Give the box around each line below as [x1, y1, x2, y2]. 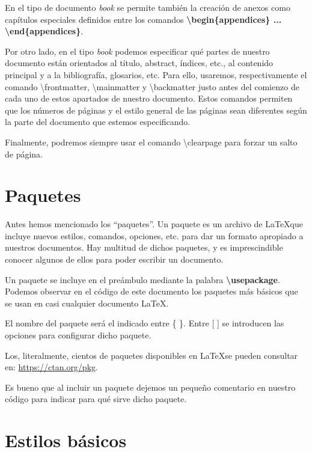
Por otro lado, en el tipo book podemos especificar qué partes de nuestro [5, 44, 270, 57]
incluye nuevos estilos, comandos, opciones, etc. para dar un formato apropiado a [5, 229, 304, 242]
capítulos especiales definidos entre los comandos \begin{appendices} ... [5, 13, 282, 25]
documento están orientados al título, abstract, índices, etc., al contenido [5, 56, 274, 69]
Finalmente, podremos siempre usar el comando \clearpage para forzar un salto [5, 135, 298, 148]
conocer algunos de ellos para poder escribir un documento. [5, 253, 224, 266]
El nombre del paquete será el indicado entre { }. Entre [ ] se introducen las [5, 317, 284, 329]
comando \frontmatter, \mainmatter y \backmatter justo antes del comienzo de [5, 80, 299, 93]
